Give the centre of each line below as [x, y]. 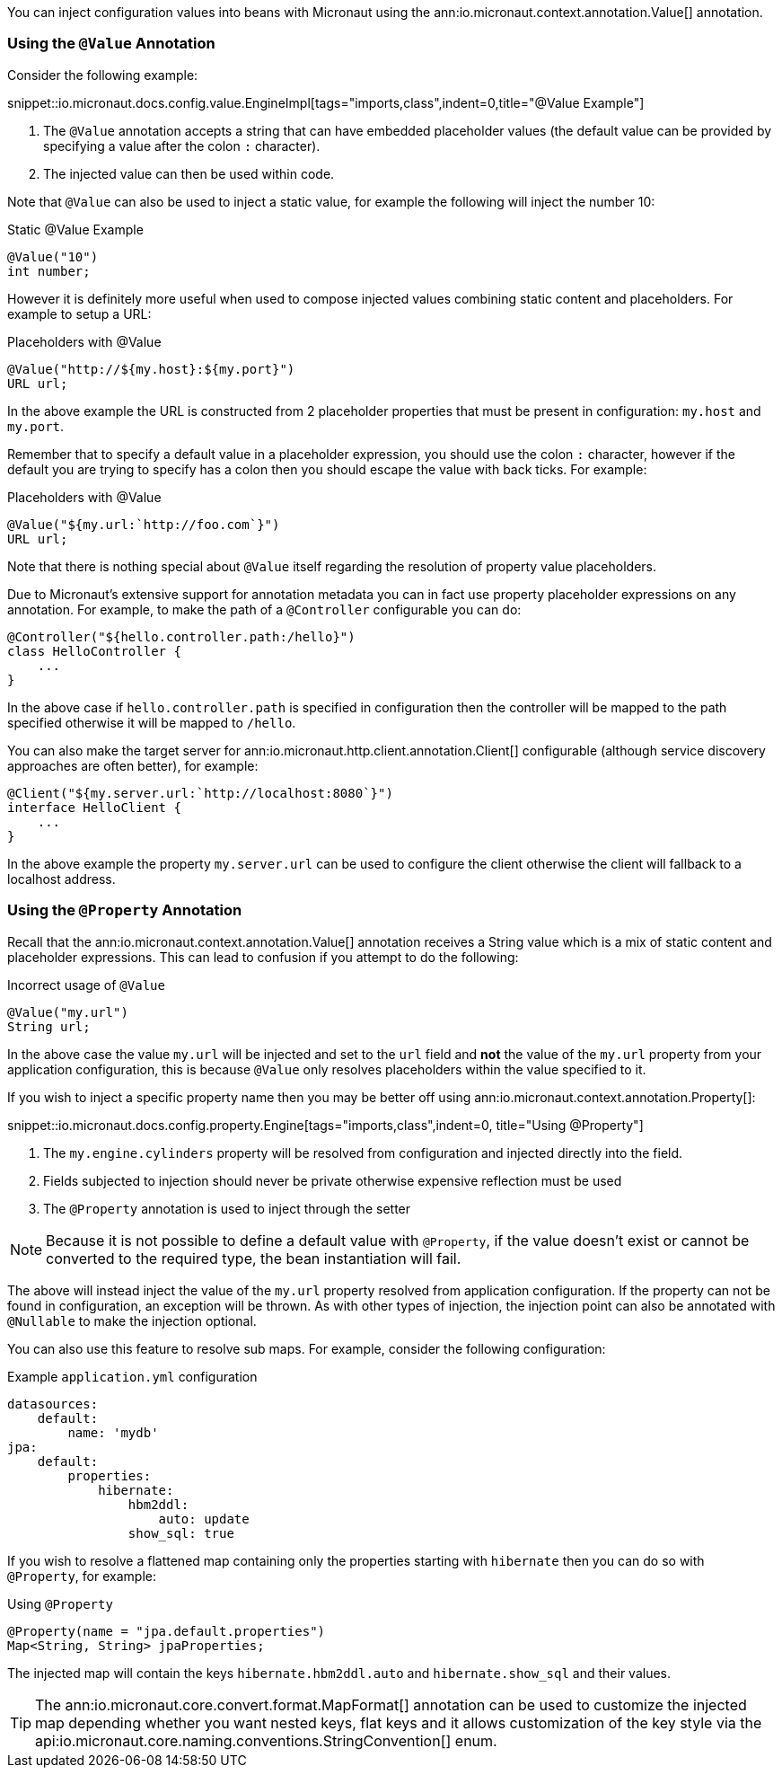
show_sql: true [181, 1533]
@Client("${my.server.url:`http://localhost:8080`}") [200, 793]
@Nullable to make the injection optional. [132, 1320]
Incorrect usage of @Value [86, 985]
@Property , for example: [82, 1576]
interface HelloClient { [94, 807]
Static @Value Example [75, 229]
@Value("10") [53, 256]
